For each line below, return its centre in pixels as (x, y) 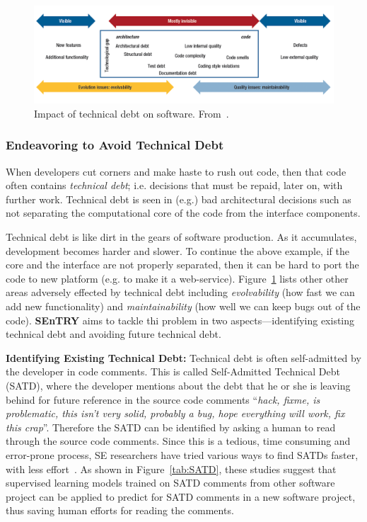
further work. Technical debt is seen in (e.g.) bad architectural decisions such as (179, 199)
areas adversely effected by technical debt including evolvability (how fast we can (180, 292)
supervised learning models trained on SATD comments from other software (170, 483)
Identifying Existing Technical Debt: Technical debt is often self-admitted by (183, 357)
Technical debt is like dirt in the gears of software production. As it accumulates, (181, 237)
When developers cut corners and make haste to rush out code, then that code (176, 171)
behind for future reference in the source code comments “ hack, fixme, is (163, 399)
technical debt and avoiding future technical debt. (113, 334)
